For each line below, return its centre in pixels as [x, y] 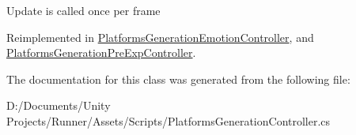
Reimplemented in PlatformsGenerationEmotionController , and [160, 37]
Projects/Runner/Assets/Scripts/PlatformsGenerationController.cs [169, 120]
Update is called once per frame [83, 10]
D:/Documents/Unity [59, 105]
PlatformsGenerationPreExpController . [101, 52]
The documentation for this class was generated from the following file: [178, 79]
